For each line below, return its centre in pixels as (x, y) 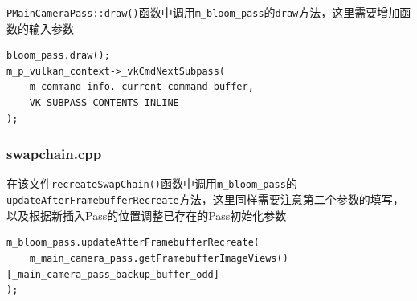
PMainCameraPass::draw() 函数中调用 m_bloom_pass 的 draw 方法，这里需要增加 (203, 12)
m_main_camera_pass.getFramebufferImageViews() (159, 258)
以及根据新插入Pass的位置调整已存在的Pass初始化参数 (147, 215)
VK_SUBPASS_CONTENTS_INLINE (104, 103)
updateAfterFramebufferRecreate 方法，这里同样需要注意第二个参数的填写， (205, 199)
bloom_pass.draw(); (58, 56)
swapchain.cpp (54, 154)
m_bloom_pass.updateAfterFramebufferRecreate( (133, 243)
